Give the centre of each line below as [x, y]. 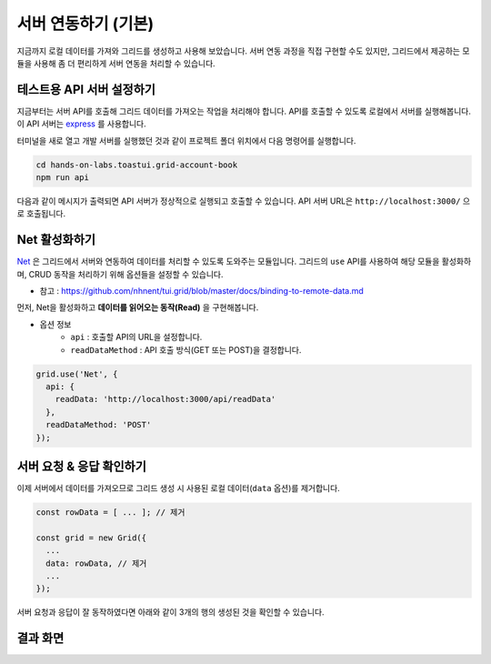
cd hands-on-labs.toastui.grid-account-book [137, 165]
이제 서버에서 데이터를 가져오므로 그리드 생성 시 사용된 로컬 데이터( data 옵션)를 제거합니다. [178, 488]
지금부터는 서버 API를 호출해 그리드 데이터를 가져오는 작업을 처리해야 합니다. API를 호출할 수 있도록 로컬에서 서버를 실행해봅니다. [244, 111]
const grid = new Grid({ [91, 538]
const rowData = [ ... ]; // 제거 [110, 513]
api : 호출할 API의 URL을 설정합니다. [136, 337]
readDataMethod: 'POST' [99, 425]
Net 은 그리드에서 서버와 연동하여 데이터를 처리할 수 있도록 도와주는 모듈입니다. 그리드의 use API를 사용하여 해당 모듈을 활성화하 [244, 262]
